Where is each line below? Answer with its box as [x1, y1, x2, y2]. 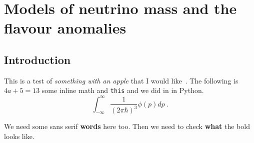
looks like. [4, 131, 34, 141]
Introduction [4, 51, 71, 67]
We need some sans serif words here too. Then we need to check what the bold [4, 121, 250, 131]
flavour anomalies [4, 17, 126, 38]
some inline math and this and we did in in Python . [41, 85, 204, 95]
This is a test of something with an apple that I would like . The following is [4, 75, 238, 85]
